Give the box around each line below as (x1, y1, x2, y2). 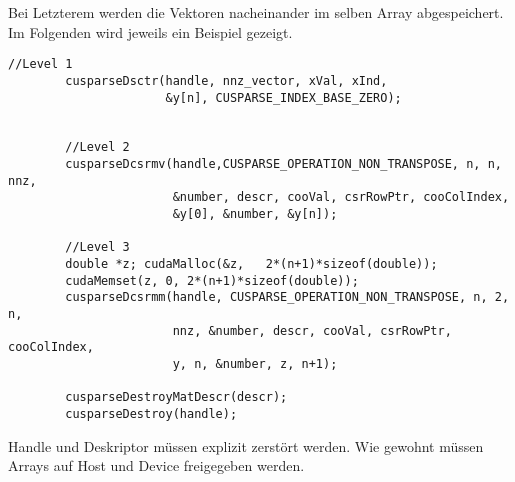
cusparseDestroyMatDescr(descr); (65, 390, 288, 405)
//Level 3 (65, 240, 130, 255)
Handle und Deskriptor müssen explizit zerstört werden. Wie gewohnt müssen (8, 435, 484, 456)
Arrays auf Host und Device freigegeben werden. (8, 455, 305, 476)
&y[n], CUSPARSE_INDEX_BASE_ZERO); (165, 90, 402, 105)
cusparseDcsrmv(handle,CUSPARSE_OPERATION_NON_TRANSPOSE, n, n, (65, 157, 502, 172)
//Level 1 (8, 57, 73, 72)
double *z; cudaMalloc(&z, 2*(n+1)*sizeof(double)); (65, 257, 438, 272)
